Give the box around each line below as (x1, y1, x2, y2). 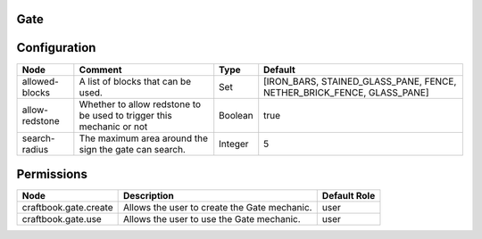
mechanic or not (79, 120, 148, 133)
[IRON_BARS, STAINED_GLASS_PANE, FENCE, (263, 75, 457, 87)
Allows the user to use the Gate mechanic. (122, 213, 301, 226)
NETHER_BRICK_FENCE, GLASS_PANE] (263, 86, 429, 98)
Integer (219, 137, 249, 150)
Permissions (16, 166, 88, 182)
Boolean (219, 109, 253, 121)
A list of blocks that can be (79, 75, 192, 87)
